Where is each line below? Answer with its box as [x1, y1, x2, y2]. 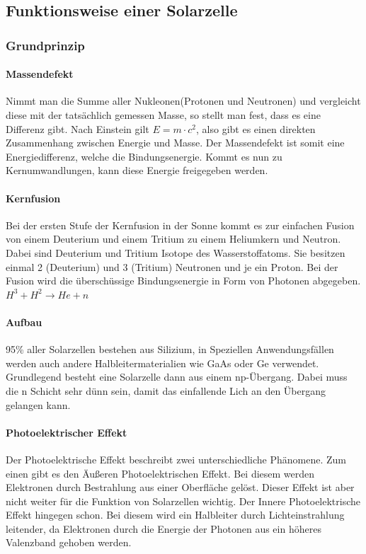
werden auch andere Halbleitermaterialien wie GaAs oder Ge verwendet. [6, 355, 319, 370]
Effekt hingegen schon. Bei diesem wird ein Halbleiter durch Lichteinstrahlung [6, 507, 345, 522]
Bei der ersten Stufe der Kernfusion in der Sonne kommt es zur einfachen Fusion [6, 217, 355, 232]
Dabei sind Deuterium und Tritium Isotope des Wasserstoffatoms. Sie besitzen [6, 245, 345, 260]
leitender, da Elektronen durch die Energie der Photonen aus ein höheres [6, 521, 321, 536]
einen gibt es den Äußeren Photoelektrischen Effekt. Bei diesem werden [6, 466, 315, 480]
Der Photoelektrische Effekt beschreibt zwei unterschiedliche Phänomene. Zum [6, 451, 347, 466]
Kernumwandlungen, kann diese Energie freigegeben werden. [6, 163, 268, 178]
